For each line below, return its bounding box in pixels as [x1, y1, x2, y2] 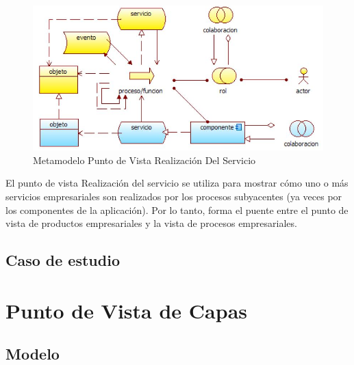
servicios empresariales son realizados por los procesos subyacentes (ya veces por [5, 189, 342, 204]
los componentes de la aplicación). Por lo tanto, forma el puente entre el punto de [5, 202, 349, 217]
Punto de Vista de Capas [5, 296, 248, 324]
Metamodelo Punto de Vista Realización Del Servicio [33, 152, 256, 167]
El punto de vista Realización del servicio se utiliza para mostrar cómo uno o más [5, 176, 349, 190]
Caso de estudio [5, 249, 120, 271]
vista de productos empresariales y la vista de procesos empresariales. [5, 216, 297, 230]
